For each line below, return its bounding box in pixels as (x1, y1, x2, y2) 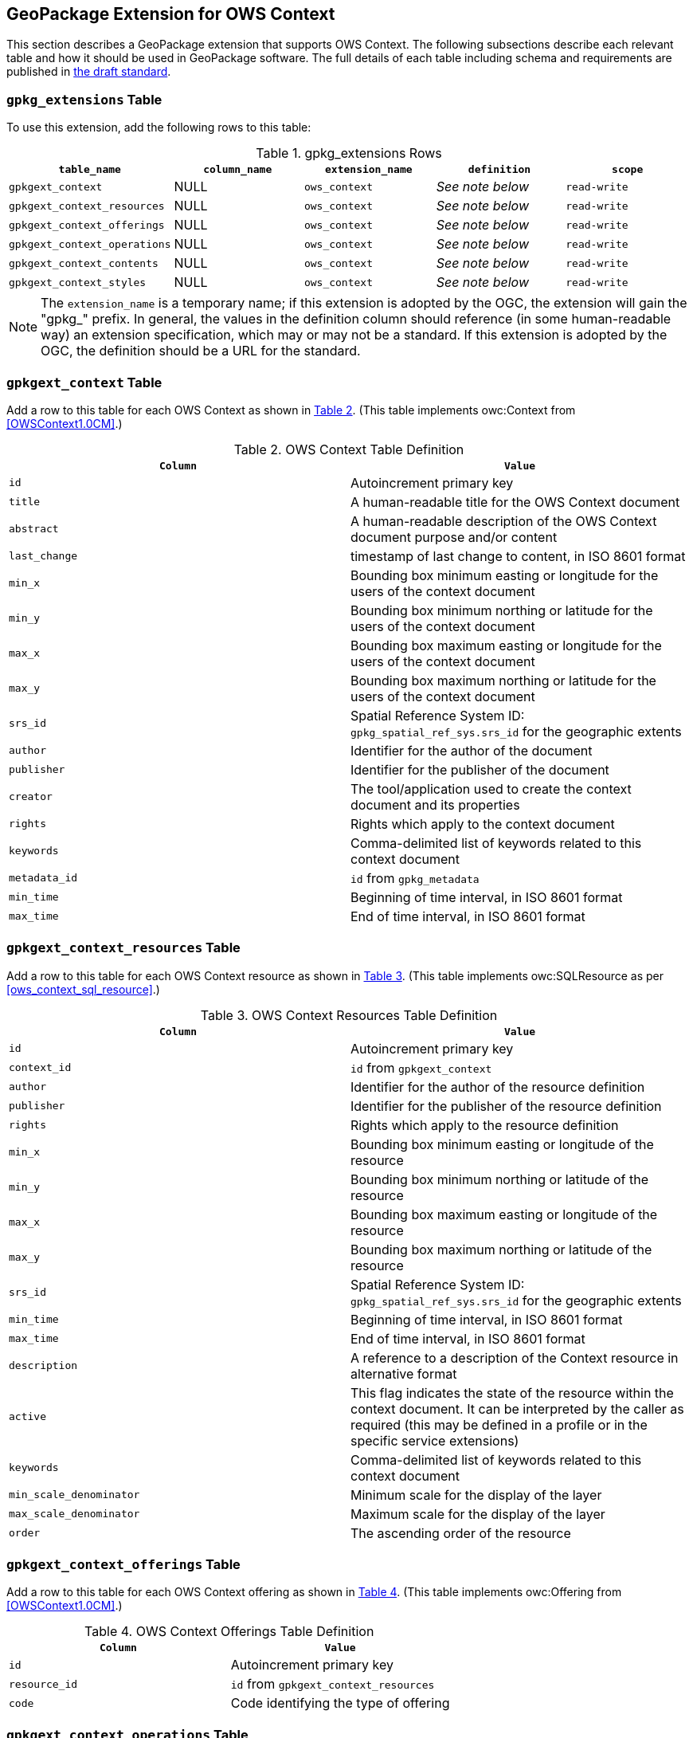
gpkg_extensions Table (6, 91, 162, 108)
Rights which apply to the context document (350, 815, 615, 832)
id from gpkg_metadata (350, 869, 480, 886)
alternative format (350, 1365, 457, 1382)
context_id (9, 1061, 72, 1074)
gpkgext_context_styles (9, 276, 147, 288)
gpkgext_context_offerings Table (6, 1556, 241, 1573)
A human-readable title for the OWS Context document (350, 493, 680, 510)
